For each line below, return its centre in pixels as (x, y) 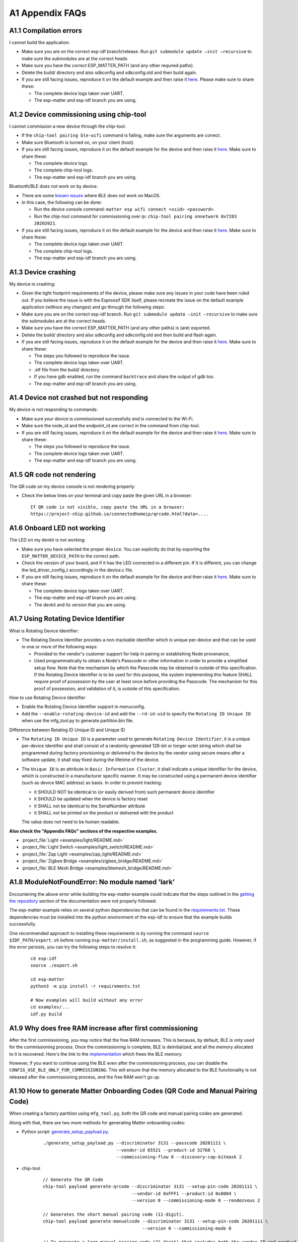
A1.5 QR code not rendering (53, 474)
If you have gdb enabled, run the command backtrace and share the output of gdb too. (124, 377)
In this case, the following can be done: (62, 202)
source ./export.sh (54, 966)
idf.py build (46, 1014)
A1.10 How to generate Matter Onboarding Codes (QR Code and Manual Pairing (133, 1091)
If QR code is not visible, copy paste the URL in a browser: (108, 507)
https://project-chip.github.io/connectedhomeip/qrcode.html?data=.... (119, 514)
